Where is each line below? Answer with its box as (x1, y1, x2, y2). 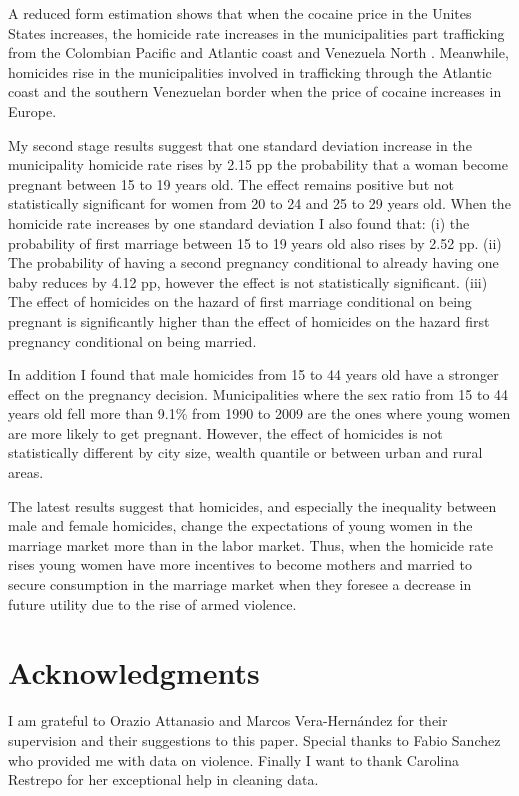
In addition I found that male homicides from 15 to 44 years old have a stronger (8, 364, 499, 385)
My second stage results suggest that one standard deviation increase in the (8, 134, 472, 155)
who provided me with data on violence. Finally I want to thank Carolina (8, 749, 460, 770)
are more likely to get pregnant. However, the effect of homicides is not (8, 422, 443, 443)
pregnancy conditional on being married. (8, 330, 257, 351)
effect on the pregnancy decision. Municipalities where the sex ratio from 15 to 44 (8, 383, 509, 404)
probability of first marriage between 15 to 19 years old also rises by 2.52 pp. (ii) (8, 232, 502, 253)
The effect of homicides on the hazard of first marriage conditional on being (8, 291, 472, 312)
